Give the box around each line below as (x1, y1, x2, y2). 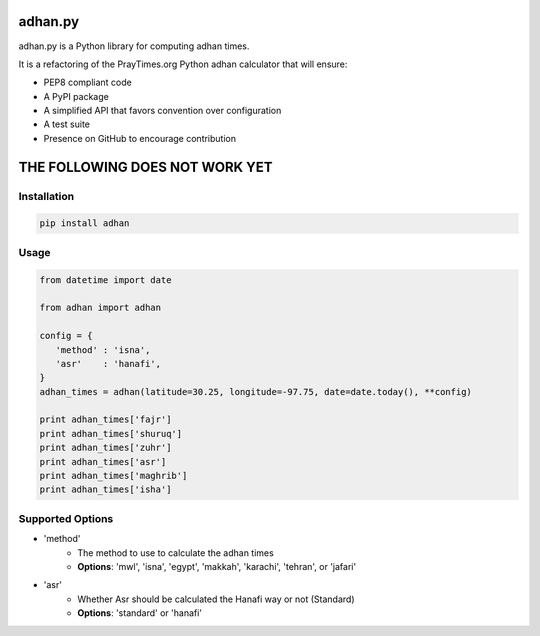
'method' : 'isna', (55, 344, 151, 355)
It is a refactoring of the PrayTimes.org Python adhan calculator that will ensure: (18, 58, 348, 70)
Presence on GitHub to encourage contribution (43, 132, 237, 144)
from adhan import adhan (39, 302, 162, 314)
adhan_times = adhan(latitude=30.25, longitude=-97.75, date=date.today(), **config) (39, 386, 472, 397)
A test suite (43, 118, 90, 130)
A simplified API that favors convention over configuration (43, 105, 282, 117)
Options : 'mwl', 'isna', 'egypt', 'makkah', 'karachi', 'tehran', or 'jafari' (77, 560, 357, 572)
